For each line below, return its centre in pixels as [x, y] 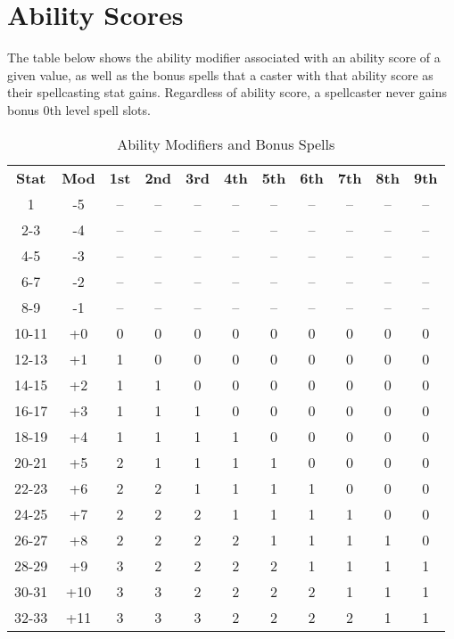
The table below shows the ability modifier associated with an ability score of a [224, 57]
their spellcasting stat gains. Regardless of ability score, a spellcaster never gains [227, 92]
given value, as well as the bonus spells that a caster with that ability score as [220, 74]
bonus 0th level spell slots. [79, 109]
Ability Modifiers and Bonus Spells [226, 143]
